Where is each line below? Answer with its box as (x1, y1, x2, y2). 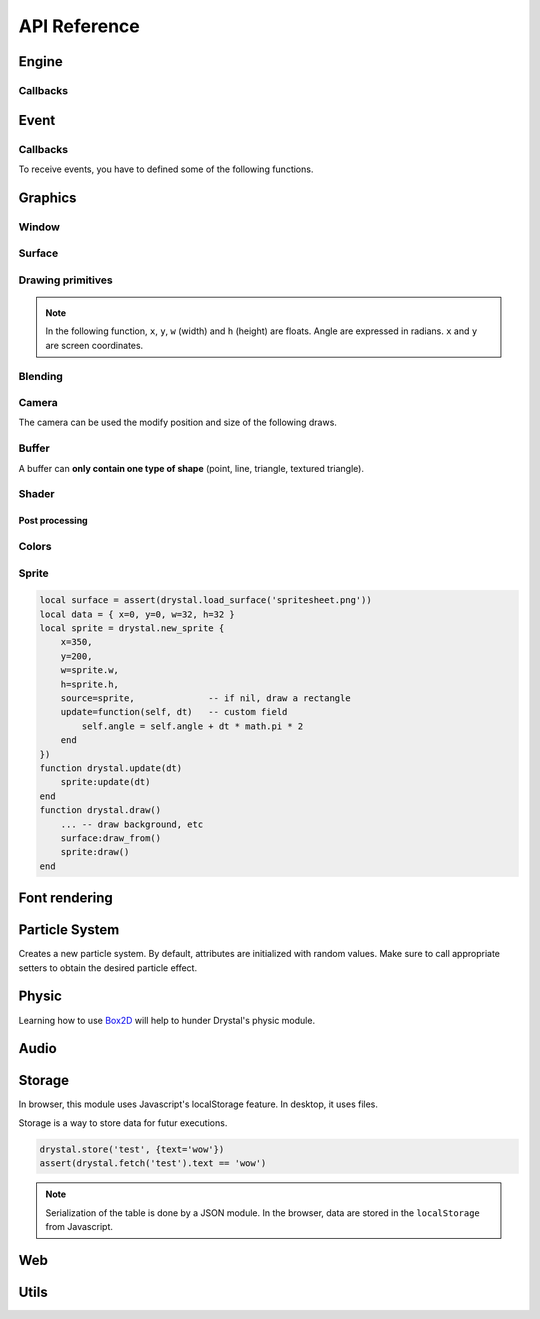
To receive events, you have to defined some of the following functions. (18, 163, 314, 175)
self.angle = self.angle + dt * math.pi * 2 (81, 720, 304, 732)
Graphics (18, 189, 77, 206)
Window (18, 220, 60, 234)
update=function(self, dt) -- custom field (60, 706, 288, 718)
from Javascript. (45, 1220, 114, 1232)
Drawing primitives (18, 273, 114, 287)
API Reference (18, 15, 140, 37)
